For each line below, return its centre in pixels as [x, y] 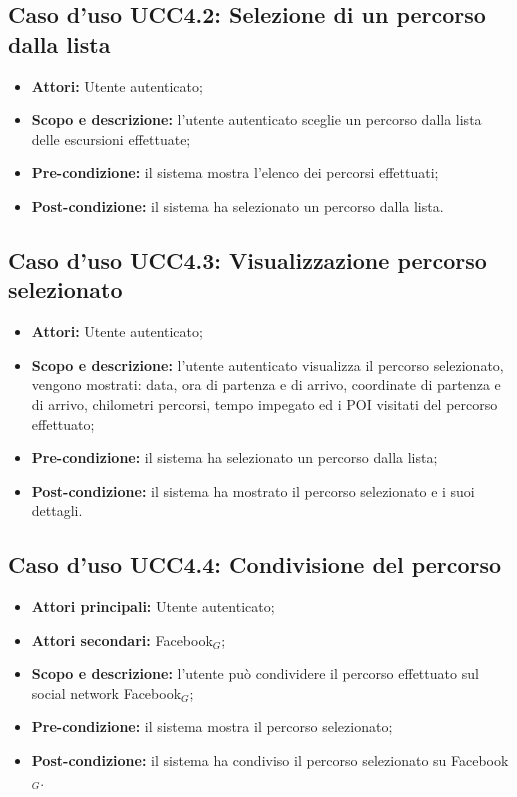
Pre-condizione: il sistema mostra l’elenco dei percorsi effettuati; [235, 172]
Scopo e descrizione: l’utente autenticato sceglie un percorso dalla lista [256, 119]
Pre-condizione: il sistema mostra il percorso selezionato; [212, 726]
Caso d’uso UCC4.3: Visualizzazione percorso [247, 259]
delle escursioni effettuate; [111, 138]
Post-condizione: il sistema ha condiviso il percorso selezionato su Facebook [270, 760]
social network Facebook [106, 692]
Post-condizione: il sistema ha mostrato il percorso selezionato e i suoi [253, 490]
